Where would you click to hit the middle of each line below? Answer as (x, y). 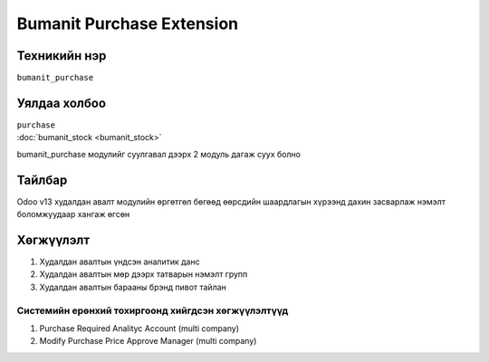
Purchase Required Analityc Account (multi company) (139, 328)
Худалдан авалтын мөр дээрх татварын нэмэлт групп (144, 274)
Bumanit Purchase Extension (128, 24)
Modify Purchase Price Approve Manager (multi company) (148, 341)
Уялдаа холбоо (62, 103)
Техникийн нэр (62, 56)
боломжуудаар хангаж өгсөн (73, 214)
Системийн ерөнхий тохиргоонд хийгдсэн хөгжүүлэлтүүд (153, 310)
